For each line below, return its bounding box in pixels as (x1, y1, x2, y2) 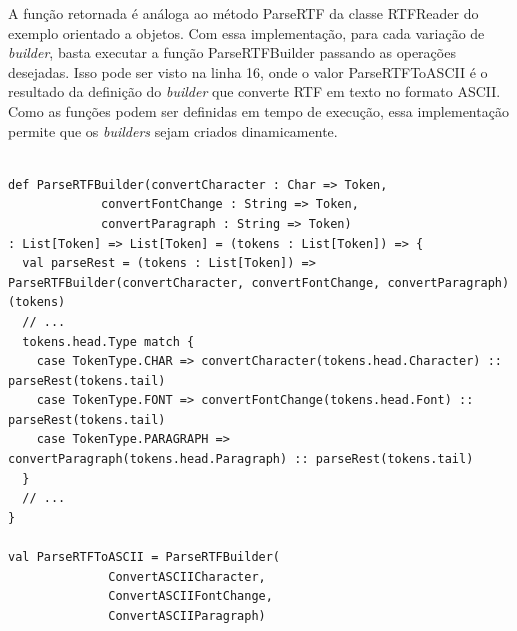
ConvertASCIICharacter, (108, 569, 266, 584)
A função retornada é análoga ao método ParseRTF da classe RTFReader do (8, 3, 479, 23)
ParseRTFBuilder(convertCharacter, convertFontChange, (8, 275, 381, 290)
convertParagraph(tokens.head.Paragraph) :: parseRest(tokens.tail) (8, 452, 474, 467)
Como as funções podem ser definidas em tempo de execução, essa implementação (8, 100, 509, 121)
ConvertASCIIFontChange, (108, 589, 273, 604)
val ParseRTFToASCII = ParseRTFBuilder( (8, 550, 281, 565)
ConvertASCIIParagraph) (108, 608, 266, 623)
